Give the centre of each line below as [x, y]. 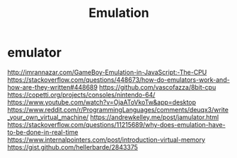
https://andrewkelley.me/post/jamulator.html [155, 117]
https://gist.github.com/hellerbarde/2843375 [73, 147]
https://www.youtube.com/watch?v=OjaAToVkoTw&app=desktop [102, 102]
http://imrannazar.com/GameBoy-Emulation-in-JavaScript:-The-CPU [107, 72]
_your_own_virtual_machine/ [48, 117]
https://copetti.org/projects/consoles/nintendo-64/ [81, 95]
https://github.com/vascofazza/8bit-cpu [157, 87]
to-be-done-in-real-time [43, 132]
